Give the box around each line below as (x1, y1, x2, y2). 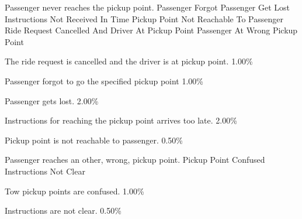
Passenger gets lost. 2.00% (5, 94, 99, 107)
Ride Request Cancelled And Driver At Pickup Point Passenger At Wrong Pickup (5, 24, 298, 36)
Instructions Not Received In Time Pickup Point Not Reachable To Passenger (5, 12, 283, 25)
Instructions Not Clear (5, 165, 85, 177)
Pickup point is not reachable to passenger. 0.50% (5, 134, 183, 146)
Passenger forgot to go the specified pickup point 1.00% (5, 74, 204, 87)
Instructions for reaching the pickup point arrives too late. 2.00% (5, 114, 237, 126)
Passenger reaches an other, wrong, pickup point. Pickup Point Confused (5, 153, 265, 166)
